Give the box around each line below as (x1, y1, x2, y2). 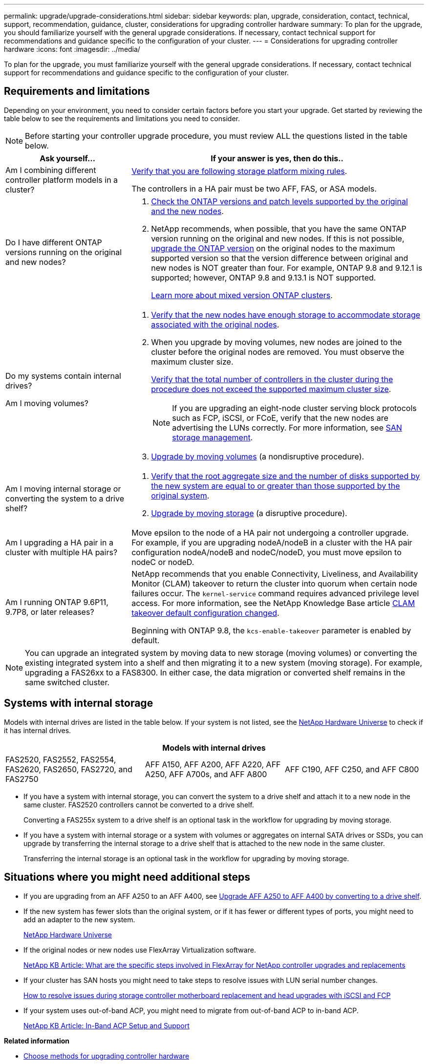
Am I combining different (5, 165, 96, 175)
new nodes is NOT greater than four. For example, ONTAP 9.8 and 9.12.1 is (151, 262, 423, 273)
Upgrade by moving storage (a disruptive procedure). (151, 508, 347, 518)
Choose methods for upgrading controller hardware (23, 1051, 190, 1060)
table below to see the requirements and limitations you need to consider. (4, 114, 240, 123)
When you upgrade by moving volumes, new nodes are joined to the (151, 337, 402, 347)
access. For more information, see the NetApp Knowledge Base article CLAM (131, 598, 415, 608)
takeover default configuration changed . (131, 608, 279, 618)
